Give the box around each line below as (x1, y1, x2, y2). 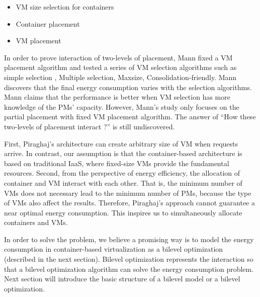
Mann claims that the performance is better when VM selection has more (4, 92, 230, 102)
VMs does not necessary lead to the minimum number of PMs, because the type (4, 187, 251, 198)
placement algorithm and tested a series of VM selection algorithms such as (4, 62, 237, 72)
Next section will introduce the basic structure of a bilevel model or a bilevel (4, 273, 240, 284)
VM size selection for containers (16, 2, 114, 12)
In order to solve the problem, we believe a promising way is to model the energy (4, 234, 254, 244)
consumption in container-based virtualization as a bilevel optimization (4, 244, 223, 254)
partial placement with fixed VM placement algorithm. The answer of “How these (4, 111, 256, 122)
